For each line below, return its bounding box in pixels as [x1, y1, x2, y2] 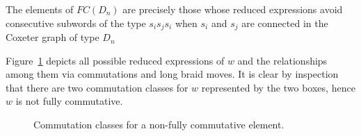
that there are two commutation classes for [6, 80, 188, 94]
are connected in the [241, 15, 328, 30]
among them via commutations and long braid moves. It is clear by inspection [6, 67, 339, 81]
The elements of [6, 2, 74, 16]
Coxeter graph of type [6, 30, 99, 44]
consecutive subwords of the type [6, 15, 146, 30]
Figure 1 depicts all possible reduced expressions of [6, 53, 225, 67]
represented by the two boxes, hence [201, 80, 355, 94]
